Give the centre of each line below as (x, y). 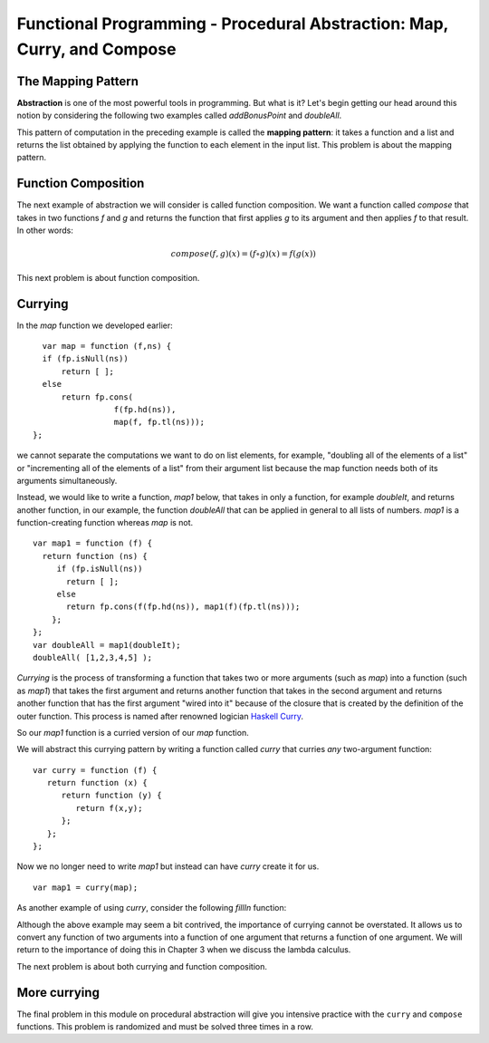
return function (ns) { (95, 556)
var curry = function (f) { (95, 770)
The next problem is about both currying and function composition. (142, 966)
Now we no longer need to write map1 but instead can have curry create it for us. (168, 866)
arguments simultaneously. (67, 480)
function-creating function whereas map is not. (105, 523)
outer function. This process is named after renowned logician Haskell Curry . (160, 716)
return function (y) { (111, 796)
